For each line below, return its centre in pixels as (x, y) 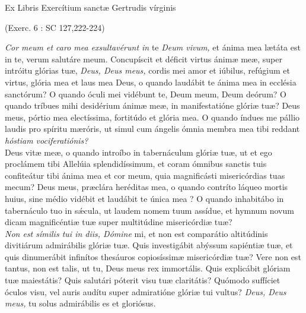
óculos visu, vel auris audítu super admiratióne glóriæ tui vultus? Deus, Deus (146, 291)
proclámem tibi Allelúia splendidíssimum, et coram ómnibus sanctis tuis (136, 164)
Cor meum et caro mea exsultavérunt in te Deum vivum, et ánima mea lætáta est (153, 47)
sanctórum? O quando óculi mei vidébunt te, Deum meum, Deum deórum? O (146, 94)
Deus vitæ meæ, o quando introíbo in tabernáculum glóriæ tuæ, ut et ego (138, 152)
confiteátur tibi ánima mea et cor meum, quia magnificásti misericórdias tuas (145, 175)
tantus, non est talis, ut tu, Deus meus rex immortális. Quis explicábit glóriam (148, 268)
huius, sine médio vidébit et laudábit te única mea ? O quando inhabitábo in (144, 198)
